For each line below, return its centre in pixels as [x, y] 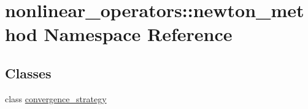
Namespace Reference [138, 34]
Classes [28, 73]
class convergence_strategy [56, 98]
